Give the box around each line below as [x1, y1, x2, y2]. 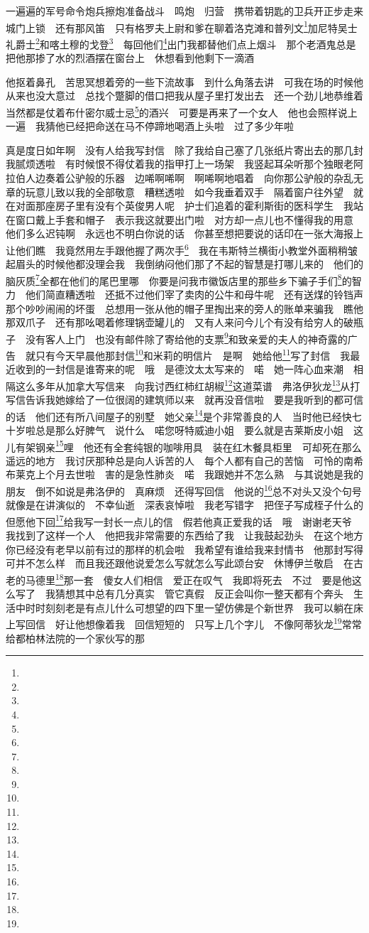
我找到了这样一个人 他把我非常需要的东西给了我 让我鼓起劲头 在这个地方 [6, 528, 363, 543]
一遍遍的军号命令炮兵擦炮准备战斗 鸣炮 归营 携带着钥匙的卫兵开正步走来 [6, 4, 363, 18]
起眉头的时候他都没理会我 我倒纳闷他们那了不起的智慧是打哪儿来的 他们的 [6, 257, 363, 271]
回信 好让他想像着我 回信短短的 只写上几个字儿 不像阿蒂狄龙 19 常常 [25, 615, 362, 631]
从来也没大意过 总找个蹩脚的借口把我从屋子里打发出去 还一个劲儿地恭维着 [6, 88, 363, 103]
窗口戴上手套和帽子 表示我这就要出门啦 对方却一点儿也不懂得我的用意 [15, 212, 353, 227]
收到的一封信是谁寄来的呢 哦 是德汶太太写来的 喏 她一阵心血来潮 [15, 362, 343, 377]
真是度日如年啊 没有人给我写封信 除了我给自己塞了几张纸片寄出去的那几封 [6, 142, 363, 157]
